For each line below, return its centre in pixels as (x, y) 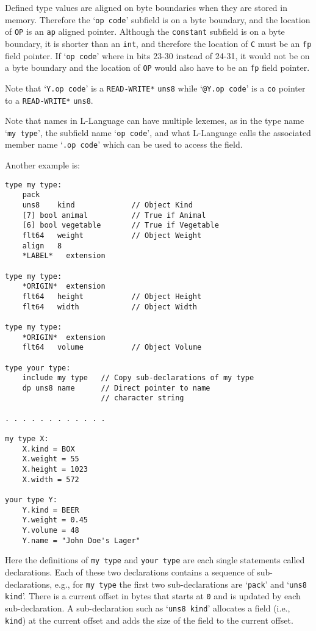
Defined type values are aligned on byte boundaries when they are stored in (146, 7)
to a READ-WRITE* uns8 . (49, 100)
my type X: (27, 439)
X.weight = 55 (51, 459)
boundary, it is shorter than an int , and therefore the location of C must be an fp (158, 43)
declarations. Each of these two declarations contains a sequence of (130, 572)
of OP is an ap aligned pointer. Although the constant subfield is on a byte (145, 31)
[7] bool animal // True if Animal (114, 215)
